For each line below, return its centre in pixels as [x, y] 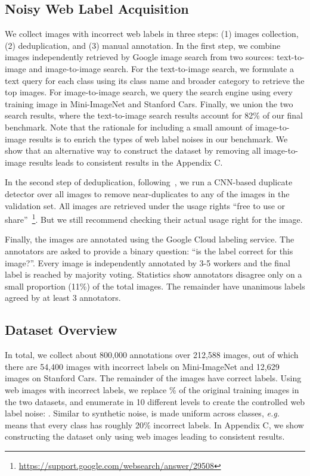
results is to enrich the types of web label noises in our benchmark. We [158, 139]
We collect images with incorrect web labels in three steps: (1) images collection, [152, 34]
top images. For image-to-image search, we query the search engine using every [149, 92]
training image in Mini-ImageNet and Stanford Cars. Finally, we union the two [149, 103]
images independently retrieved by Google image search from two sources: [139, 57]
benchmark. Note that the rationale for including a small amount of [129, 127]
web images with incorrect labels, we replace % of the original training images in [152, 389]
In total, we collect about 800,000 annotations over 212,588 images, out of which [152, 355]
